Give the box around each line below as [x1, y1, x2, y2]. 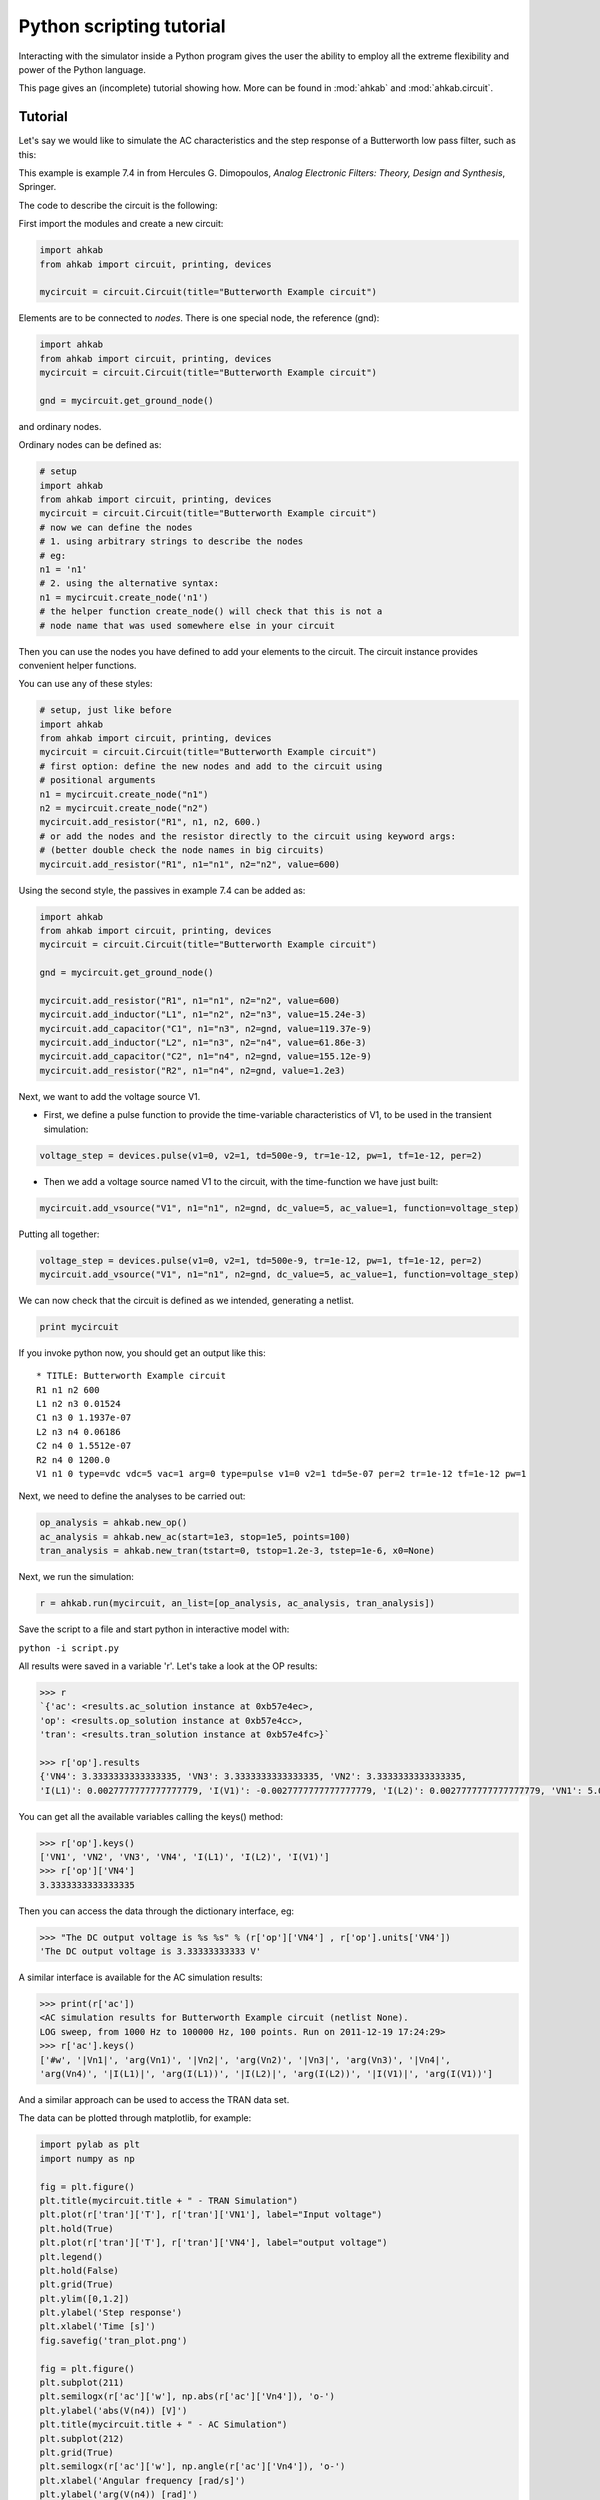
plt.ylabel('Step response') [39, 2307, 183, 2319]
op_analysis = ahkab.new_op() [39, 1517, 188, 1529]
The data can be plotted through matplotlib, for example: [18, 2112, 252, 2124]
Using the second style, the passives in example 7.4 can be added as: [18, 884, 306, 896]
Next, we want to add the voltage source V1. [18, 1090, 201, 1102]
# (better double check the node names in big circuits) [39, 845, 325, 856]
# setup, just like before [39, 705, 172, 716]
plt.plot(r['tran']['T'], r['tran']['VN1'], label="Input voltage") [39, 2209, 383, 2220]
